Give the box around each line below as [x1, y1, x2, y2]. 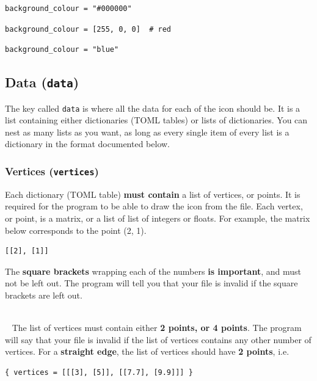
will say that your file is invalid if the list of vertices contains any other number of [5, 333, 312, 346]
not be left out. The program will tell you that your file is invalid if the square [5, 277, 298, 289]
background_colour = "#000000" [5, 4, 132, 13]
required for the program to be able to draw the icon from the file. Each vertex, [5, 200, 303, 212]
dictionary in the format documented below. [5, 137, 170, 150]
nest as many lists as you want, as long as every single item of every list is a [5, 125, 290, 138]
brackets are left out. [5, 288, 82, 301]
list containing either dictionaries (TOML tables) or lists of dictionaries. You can [5, 114, 308, 126]
